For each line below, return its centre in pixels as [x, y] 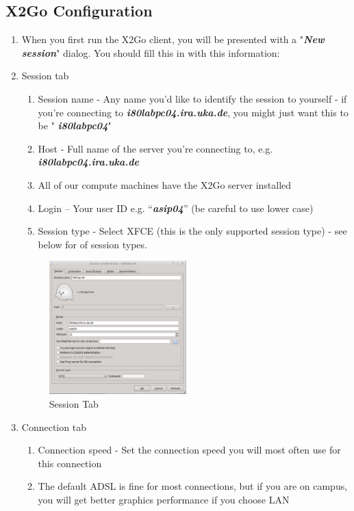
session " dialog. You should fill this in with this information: [151, 52]
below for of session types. [92, 244]
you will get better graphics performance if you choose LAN [164, 499]
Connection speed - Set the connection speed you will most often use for [189, 450]
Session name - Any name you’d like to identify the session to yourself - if [192, 98]
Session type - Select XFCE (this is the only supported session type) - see [192, 231]
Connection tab [54, 427]
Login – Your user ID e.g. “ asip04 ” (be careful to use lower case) [176, 208]
